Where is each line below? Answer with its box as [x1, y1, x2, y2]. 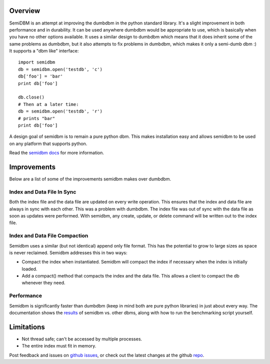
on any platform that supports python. [9, 140, 87, 146]
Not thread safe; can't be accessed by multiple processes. [21, 335, 142, 342]
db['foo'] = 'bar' [18, 73, 63, 79]
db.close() [18, 94, 45, 100]
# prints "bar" [18, 115, 55, 121]
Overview [9, 6, 40, 15]
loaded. [21, 265, 37, 272]
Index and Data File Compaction [9, 232, 88, 239]
